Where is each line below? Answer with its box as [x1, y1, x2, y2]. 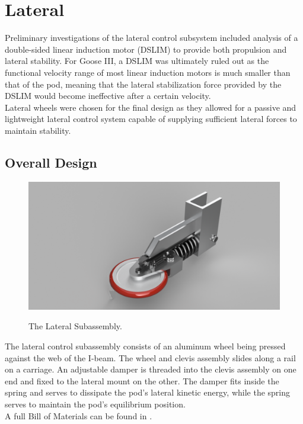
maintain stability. [5, 124, 71, 136]
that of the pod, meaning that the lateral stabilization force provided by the [5, 78, 282, 90]
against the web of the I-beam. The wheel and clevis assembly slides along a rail [5, 351, 296, 364]
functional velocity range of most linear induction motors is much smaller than [5, 66, 291, 78]
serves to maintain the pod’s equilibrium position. [5, 397, 186, 410]
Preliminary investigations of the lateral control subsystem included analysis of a [5, 31, 298, 44]
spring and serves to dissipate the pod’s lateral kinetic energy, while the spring [5, 386, 291, 399]
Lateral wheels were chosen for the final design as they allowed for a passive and [5, 101, 296, 113]
